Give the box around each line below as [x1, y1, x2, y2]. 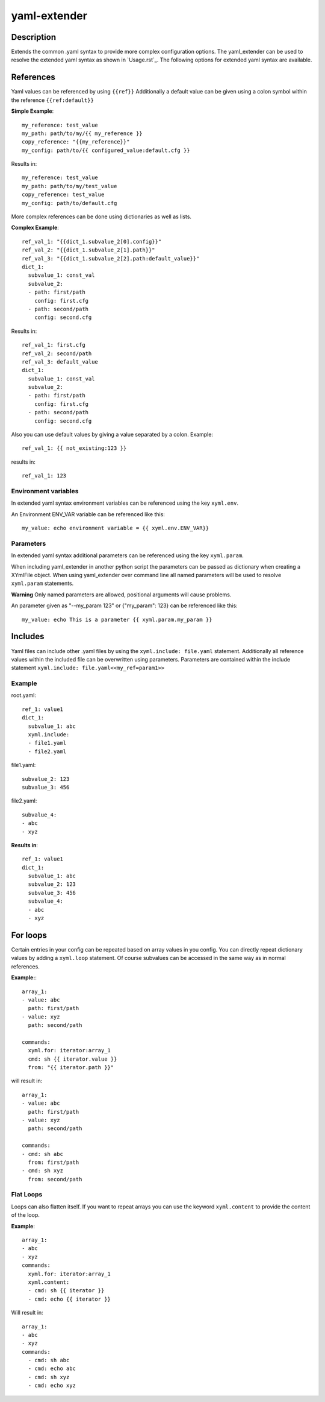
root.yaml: [11, 692, 36, 699]
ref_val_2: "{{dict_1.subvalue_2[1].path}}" [22, 247, 156, 253]
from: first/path [28, 1158, 79, 1166]
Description [11, 32, 57, 42]
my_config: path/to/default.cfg [22, 200, 117, 206]
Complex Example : [11, 224, 60, 232]
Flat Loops [11, 1190, 43, 1199]
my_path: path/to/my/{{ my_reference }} [22, 130, 143, 137]
